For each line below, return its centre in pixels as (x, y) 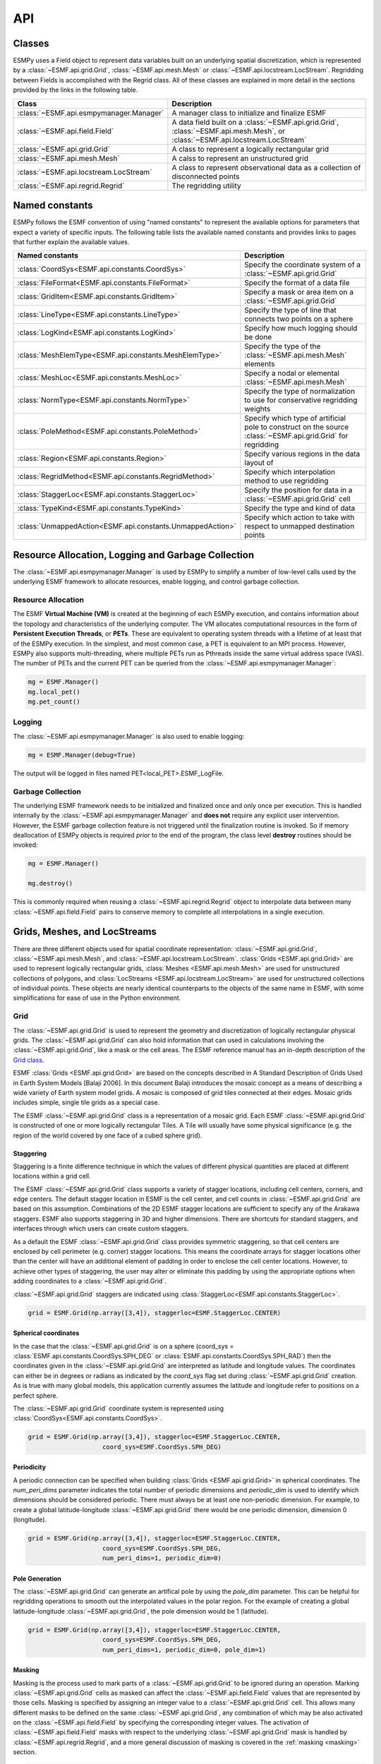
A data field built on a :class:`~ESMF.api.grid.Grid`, (255, 122)
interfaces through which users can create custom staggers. (101, 1228)
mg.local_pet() (54, 692)
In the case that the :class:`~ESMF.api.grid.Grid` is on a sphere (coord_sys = (123, 1346)
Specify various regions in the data (302, 454)
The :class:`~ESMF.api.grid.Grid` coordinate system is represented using (119, 1408)
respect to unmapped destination (300, 526)
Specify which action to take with (300, 517)
